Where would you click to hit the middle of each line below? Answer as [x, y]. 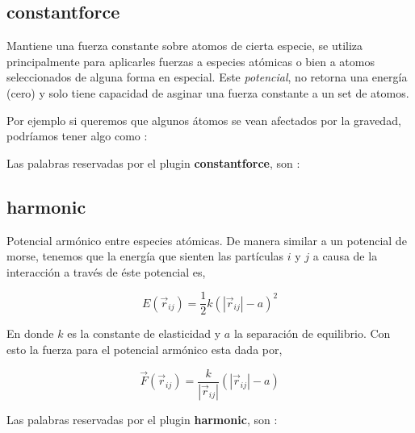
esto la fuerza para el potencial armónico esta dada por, [145, 349]
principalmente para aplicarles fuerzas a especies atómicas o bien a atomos [191, 61]
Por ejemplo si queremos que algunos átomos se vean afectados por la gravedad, [204, 120]
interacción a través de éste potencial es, [106, 271]
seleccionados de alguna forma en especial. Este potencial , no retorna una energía [207, 77]
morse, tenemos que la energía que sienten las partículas [145, 256]
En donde [30, 333]
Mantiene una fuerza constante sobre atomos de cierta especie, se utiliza [185, 46]
